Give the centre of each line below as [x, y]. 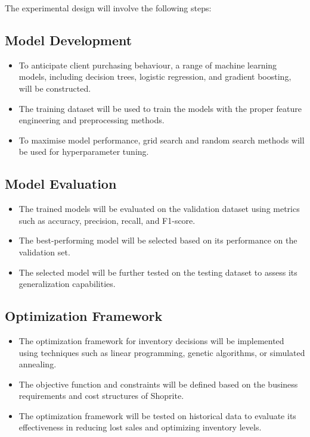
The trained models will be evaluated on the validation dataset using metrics [159, 209]
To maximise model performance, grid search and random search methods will [162, 140]
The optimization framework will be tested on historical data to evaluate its [157, 415]
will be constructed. [55, 88]
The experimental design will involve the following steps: [108, 8]
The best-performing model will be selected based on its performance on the [158, 240]
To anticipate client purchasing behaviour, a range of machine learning [148, 65]
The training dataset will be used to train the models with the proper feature [160, 108]
